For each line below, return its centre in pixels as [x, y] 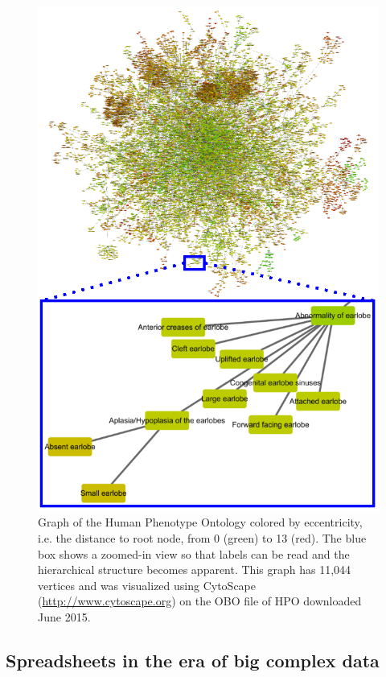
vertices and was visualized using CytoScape [147, 585]
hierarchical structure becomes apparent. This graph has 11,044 [195, 570]
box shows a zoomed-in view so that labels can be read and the [194, 553]
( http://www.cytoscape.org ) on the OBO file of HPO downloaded [200, 601]
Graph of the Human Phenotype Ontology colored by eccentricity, [200, 522]
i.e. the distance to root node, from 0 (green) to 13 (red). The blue [202, 537]
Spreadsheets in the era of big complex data [193, 660]
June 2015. [64, 616]
